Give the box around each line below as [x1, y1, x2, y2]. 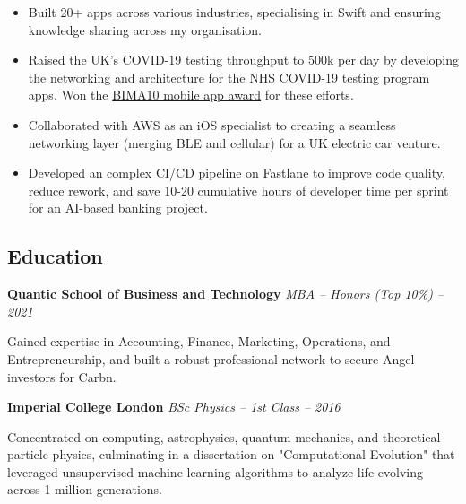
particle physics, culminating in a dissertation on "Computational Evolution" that [7, 445, 455, 464]
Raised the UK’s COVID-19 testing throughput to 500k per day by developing [28, 50, 460, 69]
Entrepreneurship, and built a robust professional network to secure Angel [7, 349, 415, 368]
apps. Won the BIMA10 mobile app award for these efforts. [28, 85, 354, 104]
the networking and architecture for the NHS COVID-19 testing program [28, 67, 430, 86]
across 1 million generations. [7, 480, 162, 499]
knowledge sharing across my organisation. [28, 20, 262, 39]
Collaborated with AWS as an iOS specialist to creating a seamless [28, 115, 396, 134]
